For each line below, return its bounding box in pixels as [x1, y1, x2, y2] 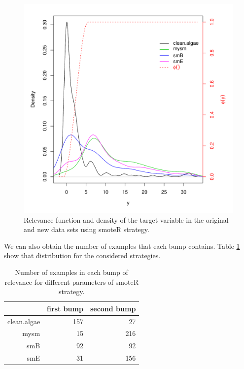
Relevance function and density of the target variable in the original [24, 214, 229, 225]
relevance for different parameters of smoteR [4, 276, 139, 287]
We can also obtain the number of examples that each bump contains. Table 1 [4, 240, 240, 251]
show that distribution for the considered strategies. [4, 250, 161, 261]
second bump [90, 303, 136, 313]
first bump [47, 303, 83, 313]
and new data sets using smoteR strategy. [24, 224, 149, 235]
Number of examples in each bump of [15, 267, 128, 277]
